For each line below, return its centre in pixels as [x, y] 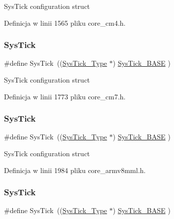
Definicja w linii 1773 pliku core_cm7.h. [65, 96]
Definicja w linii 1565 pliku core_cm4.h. [65, 22]
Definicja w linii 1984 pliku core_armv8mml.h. [75, 170]
